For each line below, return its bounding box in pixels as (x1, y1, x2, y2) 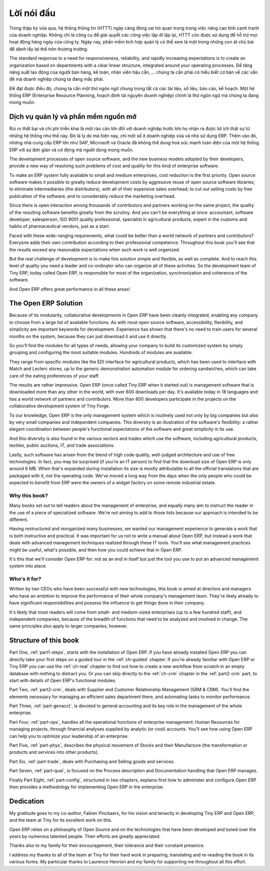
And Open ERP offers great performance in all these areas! (9, 286, 130, 292)
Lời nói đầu (9, 8, 56, 19)
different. (9, 516, 28, 522)
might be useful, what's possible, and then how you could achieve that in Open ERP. (9, 546, 182, 553)
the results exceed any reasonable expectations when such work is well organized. (9, 246, 180, 252)
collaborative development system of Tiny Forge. (9, 403, 110, 409)
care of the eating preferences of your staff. (9, 373, 100, 379)
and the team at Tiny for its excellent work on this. (9, 817, 112, 823)
